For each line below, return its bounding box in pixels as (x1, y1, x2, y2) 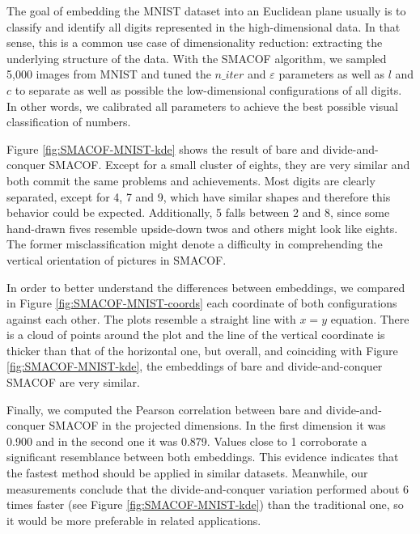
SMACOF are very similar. (6, 374, 140, 391)
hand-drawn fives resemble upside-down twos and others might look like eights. (6, 219, 398, 236)
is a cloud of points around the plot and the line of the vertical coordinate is (6, 326, 385, 343)
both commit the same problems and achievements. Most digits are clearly (6, 172, 375, 189)
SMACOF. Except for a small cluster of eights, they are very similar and (49, 156, 410, 173)
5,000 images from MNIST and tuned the (6, 66, 211, 83)
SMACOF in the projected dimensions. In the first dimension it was (49, 417, 386, 434)
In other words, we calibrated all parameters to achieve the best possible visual (6, 97, 399, 114)
